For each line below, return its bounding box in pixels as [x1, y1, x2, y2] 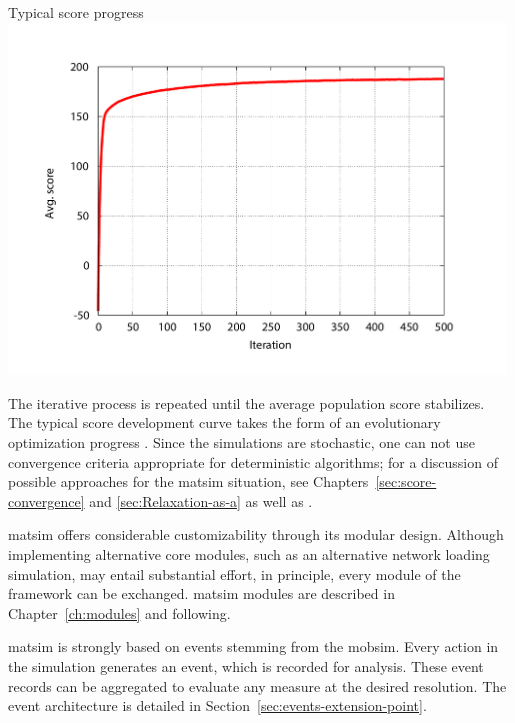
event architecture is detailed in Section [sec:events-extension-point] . [8, 695, 427, 716]
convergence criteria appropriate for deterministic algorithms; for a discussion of [8, 451, 498, 472]
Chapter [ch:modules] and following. [8, 602, 231, 623]
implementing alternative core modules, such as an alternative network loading [8, 543, 490, 564]
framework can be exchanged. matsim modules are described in [8, 583, 395, 604]
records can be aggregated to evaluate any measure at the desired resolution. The [8, 675, 507, 696]
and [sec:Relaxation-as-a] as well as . [89, 490, 313, 511]
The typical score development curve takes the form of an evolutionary [8, 412, 441, 433]
